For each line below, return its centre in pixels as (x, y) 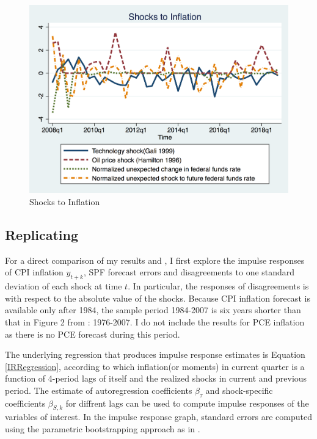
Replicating (42, 234)
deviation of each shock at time (64, 286)
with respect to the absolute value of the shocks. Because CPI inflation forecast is (158, 298)
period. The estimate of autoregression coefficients (99, 390)
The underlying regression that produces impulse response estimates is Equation (155, 354)
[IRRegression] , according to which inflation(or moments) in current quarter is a (155, 366)
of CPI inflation (34, 272)
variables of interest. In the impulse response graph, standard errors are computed (158, 417)
